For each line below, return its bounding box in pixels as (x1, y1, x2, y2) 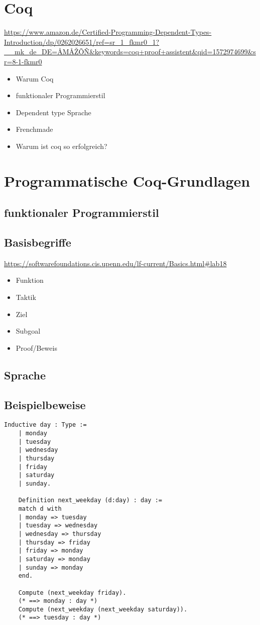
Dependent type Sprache (16, 107, 91, 117)
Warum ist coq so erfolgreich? (16, 140, 107, 151)
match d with (18, 505, 62, 512)
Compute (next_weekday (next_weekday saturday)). (18, 605, 188, 613)
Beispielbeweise (4, 397, 86, 412)
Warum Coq (16, 73, 54, 84)
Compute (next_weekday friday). (18, 589, 126, 596)
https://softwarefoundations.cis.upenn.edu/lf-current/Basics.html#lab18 (4, 258, 227, 268)
